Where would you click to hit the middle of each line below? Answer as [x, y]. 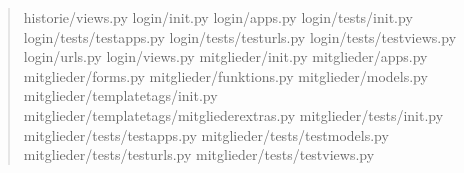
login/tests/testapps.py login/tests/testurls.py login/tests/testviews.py [240, 36]
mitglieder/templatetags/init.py [120, 95]
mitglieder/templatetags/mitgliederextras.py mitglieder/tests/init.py [233, 114]
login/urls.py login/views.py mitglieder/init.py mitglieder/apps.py [225, 56]
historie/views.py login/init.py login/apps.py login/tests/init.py [218, 17]
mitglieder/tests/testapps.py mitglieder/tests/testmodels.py [206, 134]
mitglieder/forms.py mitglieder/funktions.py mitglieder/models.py [225, 75]
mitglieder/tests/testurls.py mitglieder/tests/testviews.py [199, 154]
